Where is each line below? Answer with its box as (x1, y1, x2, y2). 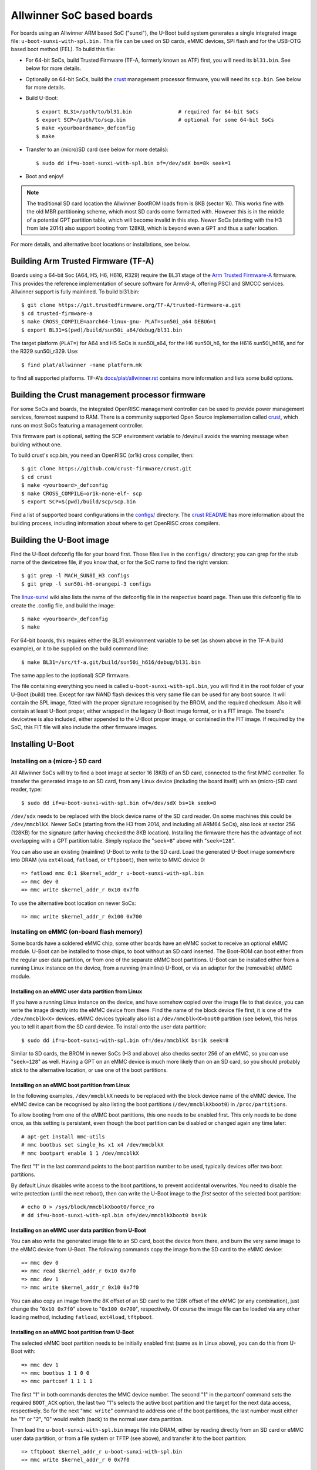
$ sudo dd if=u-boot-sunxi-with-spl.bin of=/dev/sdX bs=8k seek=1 (36, 159, 231, 166)
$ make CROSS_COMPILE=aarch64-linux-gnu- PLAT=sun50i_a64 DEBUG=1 (21, 318, 217, 325)
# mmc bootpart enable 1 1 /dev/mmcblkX (21, 1150, 139, 1157)
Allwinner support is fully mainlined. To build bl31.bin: (11, 288, 140, 295)
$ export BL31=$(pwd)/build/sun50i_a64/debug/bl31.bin (21, 326, 183, 333)
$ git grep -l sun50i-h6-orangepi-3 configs (21, 580, 152, 587)
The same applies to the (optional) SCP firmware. (11, 671, 130, 679)
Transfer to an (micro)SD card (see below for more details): (25, 146, 168, 153)
